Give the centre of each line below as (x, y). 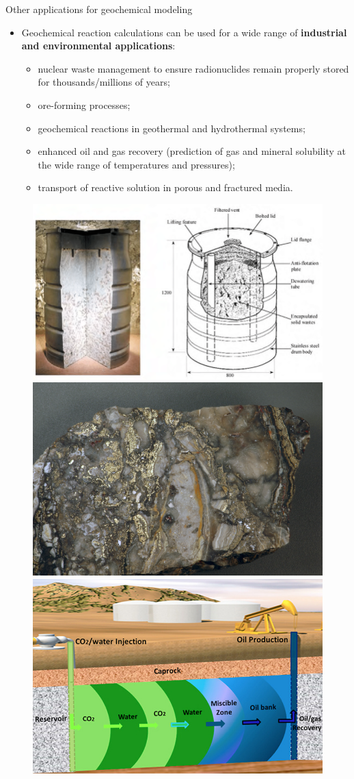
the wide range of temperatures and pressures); (136, 164)
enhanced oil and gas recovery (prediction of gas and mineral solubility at (192, 151)
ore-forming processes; (84, 104)
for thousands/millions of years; (104, 82)
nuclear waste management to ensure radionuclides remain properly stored (193, 68)
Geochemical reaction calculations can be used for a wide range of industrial (184, 32)
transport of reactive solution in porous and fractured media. (165, 187)
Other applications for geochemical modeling (99, 9)
